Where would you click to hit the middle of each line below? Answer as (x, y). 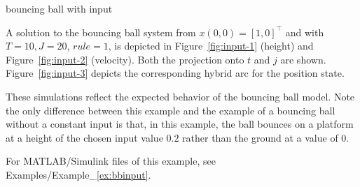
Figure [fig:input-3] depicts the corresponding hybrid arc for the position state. (175, 73)
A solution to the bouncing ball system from (101, 32)
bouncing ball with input (59, 8)
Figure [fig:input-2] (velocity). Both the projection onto (125, 59)
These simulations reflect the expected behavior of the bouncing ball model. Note (180, 96)
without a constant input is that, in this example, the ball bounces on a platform (180, 124)
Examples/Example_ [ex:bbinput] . (78, 174)
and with (305, 32)
